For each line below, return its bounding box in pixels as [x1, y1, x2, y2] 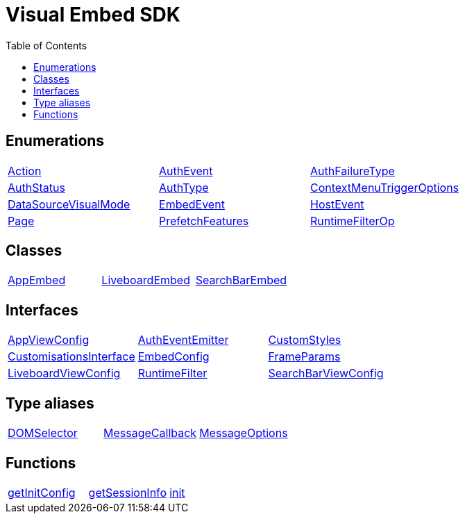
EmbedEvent [159, 197, 225, 211]
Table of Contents [6, 39, 87, 51]
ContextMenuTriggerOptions [310, 180, 459, 195]
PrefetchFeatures [159, 213, 249, 228]
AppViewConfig [8, 333, 90, 347]
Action [8, 163, 42, 178]
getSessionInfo [88, 485, 167, 500]
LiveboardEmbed [101, 273, 190, 288]
